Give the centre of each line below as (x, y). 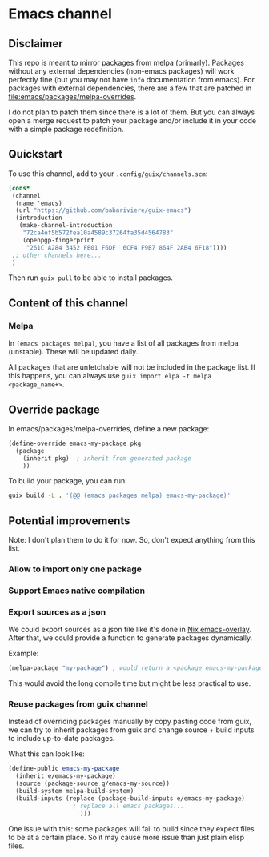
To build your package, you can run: (68, 481)
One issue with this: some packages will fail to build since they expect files (131, 828)
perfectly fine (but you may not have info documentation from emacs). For (131, 80)
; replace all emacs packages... (128, 806)
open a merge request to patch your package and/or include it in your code (132, 120)
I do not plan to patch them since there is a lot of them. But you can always (131, 112)
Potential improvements (69, 521)
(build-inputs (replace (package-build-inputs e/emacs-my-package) (130, 798)
